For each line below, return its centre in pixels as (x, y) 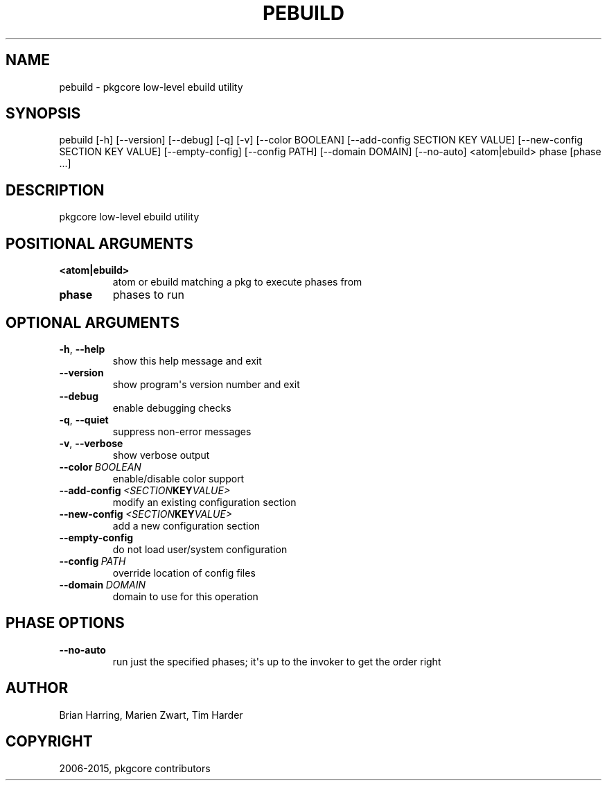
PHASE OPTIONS (65, 623)
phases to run (148, 295)
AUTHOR (37, 688)
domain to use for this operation (185, 596)
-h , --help (82, 349)
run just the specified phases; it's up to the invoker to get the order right (277, 661)
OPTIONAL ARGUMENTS (93, 322)
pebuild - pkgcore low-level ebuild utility (151, 87)
